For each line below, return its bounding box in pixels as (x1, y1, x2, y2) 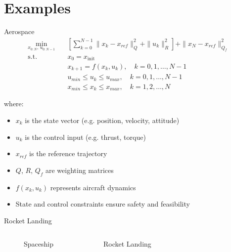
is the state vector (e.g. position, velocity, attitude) (25, 115, 180, 126)
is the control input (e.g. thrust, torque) (25, 131, 146, 142)
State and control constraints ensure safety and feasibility (15, 199, 190, 209)
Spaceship (24, 239, 53, 249)
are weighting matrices (45, 165, 114, 175)
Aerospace (4, 26, 35, 37)
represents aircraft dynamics (50, 182, 136, 192)
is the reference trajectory (29, 148, 107, 159)
